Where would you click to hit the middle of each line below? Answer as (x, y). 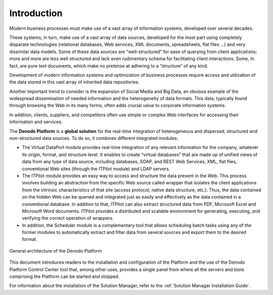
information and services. (36, 122)
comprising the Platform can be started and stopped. (64, 277)
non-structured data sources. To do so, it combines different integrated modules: (94, 138)
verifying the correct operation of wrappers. (68, 218)
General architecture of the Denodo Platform (56, 251)
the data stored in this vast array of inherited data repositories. (75, 82)
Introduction (36, 13)
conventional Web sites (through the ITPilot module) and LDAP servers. (96, 169)
